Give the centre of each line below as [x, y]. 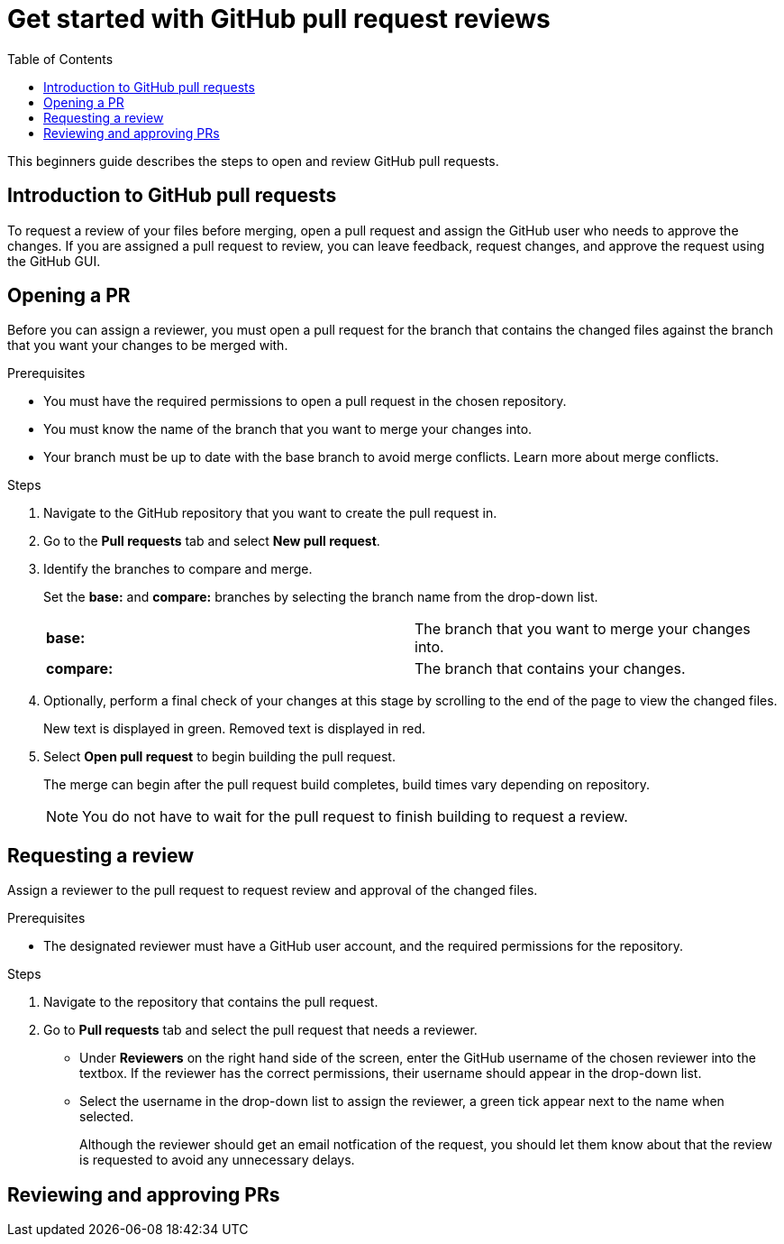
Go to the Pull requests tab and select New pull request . [212, 541]
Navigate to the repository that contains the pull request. [211, 1002]
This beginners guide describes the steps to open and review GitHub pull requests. [253, 161]
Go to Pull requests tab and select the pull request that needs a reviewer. [260, 1030]
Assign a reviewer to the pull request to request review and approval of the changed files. [273, 890]
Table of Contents [60, 59]
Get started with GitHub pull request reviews [279, 19]
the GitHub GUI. [54, 261]
